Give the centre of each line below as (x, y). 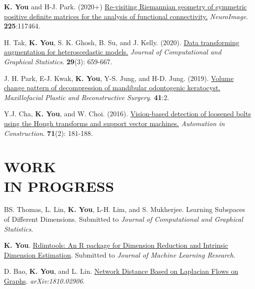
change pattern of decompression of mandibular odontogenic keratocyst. (112, 88)
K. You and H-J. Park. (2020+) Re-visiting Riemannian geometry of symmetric (126, 6)
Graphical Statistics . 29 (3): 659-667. (58, 61)
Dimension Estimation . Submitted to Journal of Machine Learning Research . (120, 254)
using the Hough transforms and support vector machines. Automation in (114, 123)
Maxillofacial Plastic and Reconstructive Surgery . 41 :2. (87, 97)
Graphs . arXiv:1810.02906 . (44, 281)
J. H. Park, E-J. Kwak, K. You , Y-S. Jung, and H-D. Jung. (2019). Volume (119, 78)
